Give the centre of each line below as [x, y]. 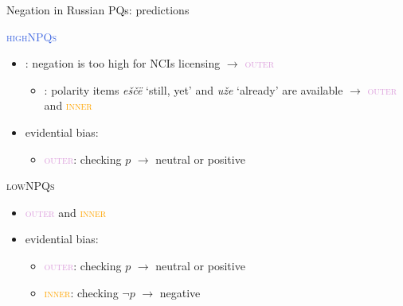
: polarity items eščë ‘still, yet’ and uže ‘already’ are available [194, 89]
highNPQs [31, 36]
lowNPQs [31, 186]
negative [180, 292]
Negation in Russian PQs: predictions [98, 10]
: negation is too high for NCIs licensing [123, 63]
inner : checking [81, 292]
